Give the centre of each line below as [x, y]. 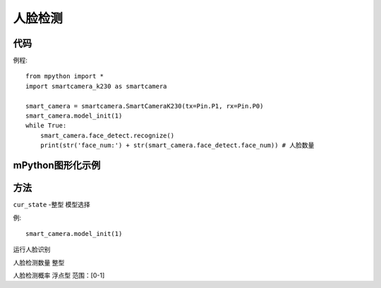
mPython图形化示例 [57, 165]
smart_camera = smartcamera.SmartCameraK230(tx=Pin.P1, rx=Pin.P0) [145, 106]
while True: [46, 126]
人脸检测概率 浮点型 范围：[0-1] [59, 275]
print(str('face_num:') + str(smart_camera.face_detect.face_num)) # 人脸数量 [177, 145]
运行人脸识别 [32, 249]
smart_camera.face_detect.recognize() [107, 135]
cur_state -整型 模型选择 [52, 205]
